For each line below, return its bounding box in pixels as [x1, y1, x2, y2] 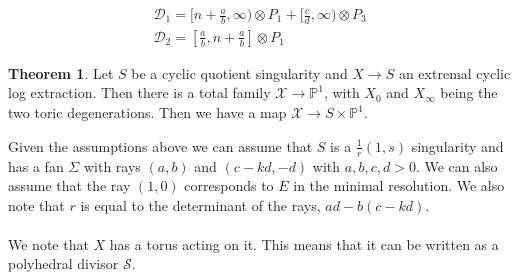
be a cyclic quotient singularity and [131, 62, 348, 83]
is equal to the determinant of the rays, [80, 194, 321, 215]
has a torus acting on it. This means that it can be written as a [109, 233, 499, 254]
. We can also [415, 155, 498, 176]
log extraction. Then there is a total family [8, 82, 271, 103]
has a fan [8, 155, 64, 176]
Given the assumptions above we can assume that [8, 135, 313, 156]
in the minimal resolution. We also [293, 175, 505, 196]
